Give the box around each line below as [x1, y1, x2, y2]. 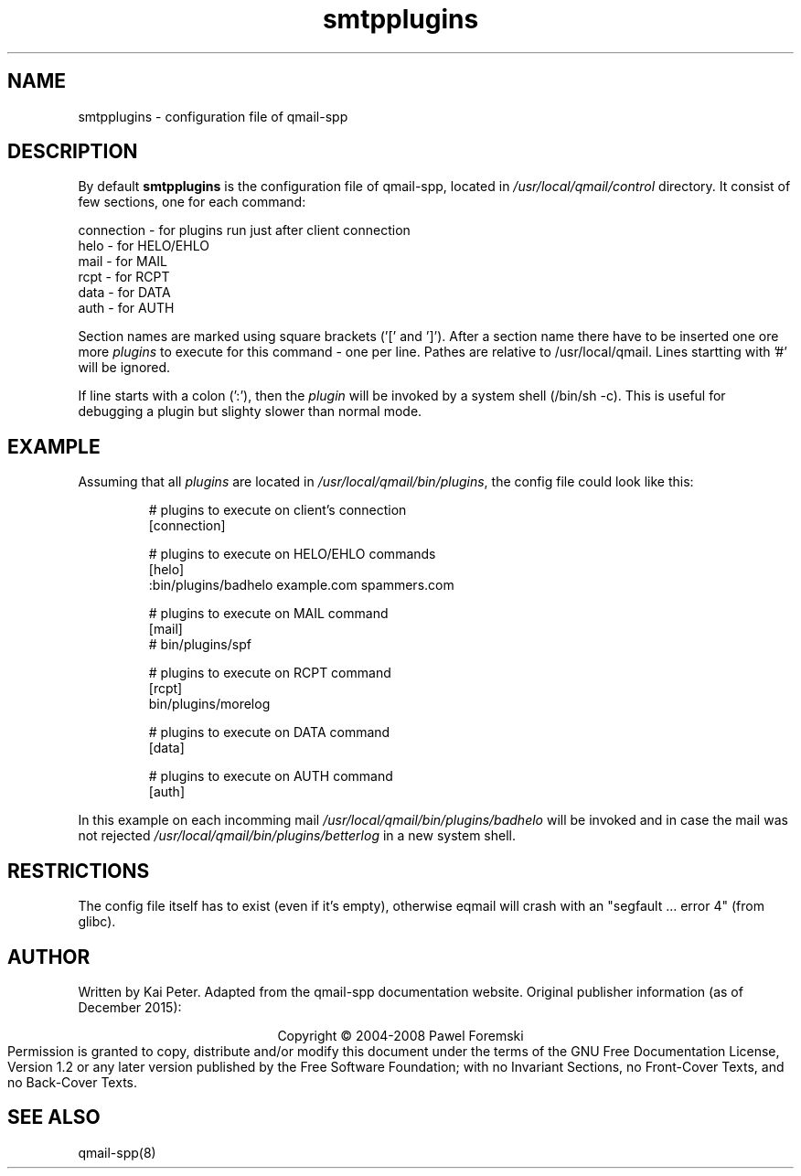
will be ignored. [78, 359, 171, 376]
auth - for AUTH [78, 300, 175, 316]
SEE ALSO [7, 1106, 101, 1129]
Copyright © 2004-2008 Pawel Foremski [277, 1027, 524, 1043]
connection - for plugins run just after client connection [78, 222, 411, 239]
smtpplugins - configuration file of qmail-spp [78, 108, 348, 124]
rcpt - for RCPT [78, 269, 170, 285]
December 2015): [78, 999, 182, 1015]
